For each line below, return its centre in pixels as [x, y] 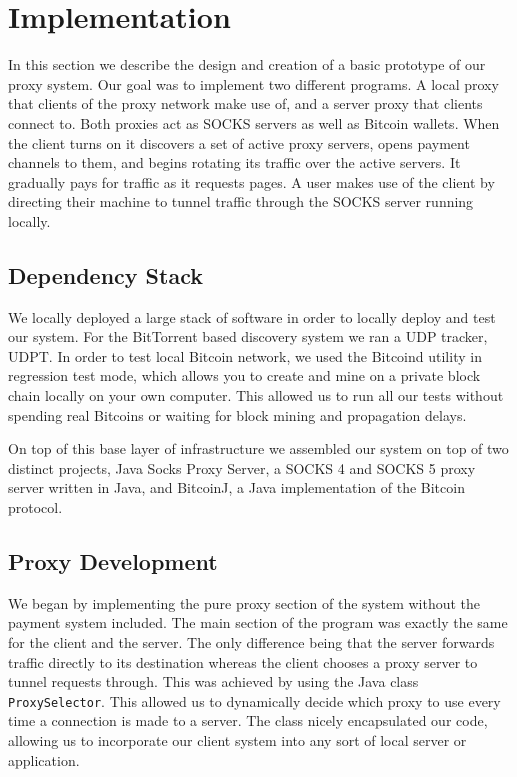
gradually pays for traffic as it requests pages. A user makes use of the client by [251, 181]
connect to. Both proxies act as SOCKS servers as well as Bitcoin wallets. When [254, 122]
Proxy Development [113, 561]
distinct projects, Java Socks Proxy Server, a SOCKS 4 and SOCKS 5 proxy [242, 467]
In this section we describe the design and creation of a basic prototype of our [247, 64]
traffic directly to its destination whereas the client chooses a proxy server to [243, 661]
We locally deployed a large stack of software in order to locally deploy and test [252, 316]
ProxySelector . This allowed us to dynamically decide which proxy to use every [254, 700]
